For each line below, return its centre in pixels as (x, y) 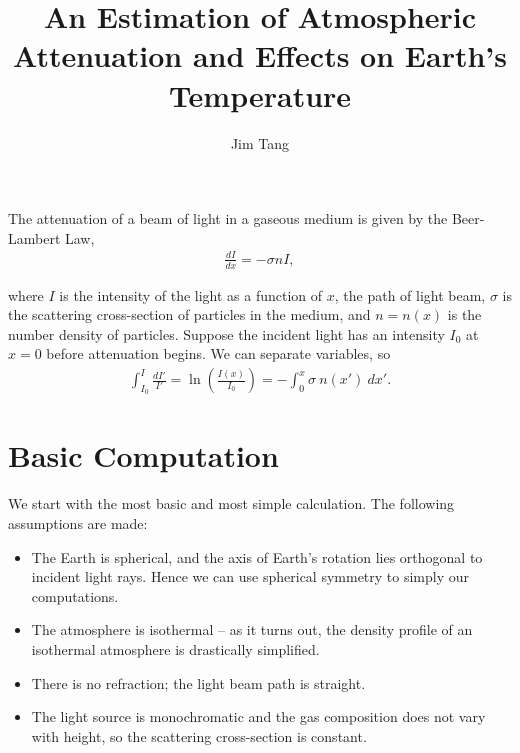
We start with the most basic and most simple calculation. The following (231, 503)
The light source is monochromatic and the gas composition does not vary (258, 716)
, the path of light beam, (410, 294)
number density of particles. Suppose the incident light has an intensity (226, 333)
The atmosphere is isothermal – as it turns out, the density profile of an (252, 629)
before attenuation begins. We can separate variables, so (218, 353)
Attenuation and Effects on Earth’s (260, 55)
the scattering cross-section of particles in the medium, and (189, 314)
